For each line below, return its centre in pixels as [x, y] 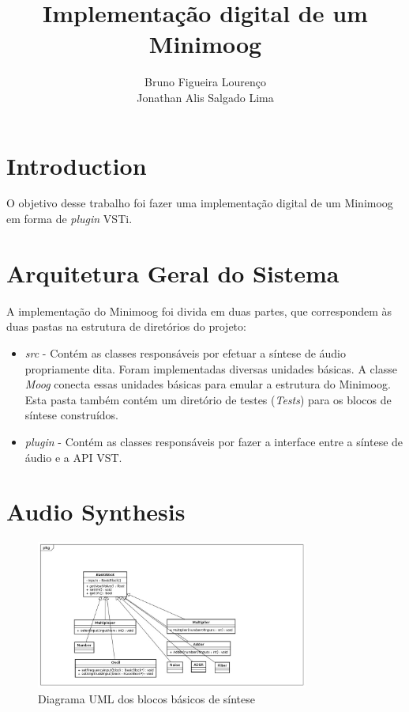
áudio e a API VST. [73, 457]
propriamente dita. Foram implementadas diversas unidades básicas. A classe [211, 368]
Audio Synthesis [96, 511]
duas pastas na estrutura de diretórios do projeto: [126, 326]
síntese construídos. [71, 415]
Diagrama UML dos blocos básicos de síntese [147, 698]
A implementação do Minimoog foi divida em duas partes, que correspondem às [199, 311]
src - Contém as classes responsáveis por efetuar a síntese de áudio [186, 352]
